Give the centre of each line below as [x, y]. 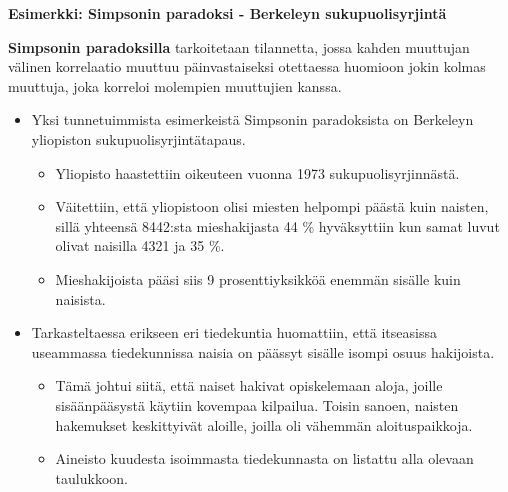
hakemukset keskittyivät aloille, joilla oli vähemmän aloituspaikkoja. [264, 424]
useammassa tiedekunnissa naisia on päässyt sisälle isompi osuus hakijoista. [263, 351]
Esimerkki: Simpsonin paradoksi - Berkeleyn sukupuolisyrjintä [227, 13]
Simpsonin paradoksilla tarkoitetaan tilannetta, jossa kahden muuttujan [239, 46]
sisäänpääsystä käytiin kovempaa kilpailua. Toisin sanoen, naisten [257, 404]
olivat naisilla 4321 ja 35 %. [140, 245]
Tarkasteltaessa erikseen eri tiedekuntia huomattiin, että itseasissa [234, 332]
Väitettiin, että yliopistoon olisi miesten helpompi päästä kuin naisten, [272, 206]
